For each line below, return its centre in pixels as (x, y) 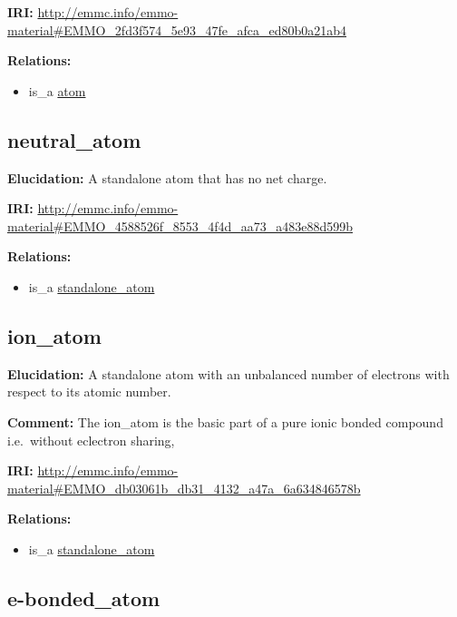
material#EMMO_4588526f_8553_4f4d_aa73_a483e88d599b (180, 225)
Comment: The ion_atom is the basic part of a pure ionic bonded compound (225, 421)
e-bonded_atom (84, 597)
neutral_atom (74, 139)
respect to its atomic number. (89, 392)
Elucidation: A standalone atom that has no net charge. (167, 177)
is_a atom (57, 90)
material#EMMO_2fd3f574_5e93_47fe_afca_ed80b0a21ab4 (177, 29)
